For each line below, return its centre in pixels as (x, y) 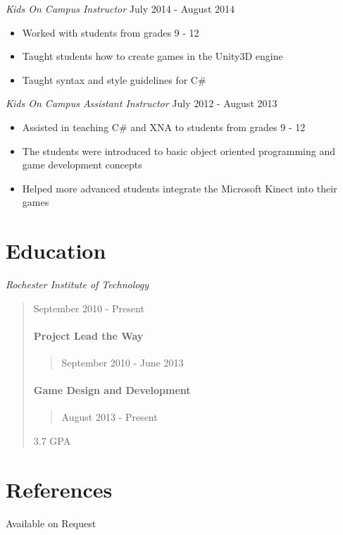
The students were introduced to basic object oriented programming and (179, 150)
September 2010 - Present (89, 308)
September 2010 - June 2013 (123, 363)
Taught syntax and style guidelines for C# (114, 79)
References (59, 489)
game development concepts (82, 165)
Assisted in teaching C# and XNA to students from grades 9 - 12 (164, 127)
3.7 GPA (52, 441)
